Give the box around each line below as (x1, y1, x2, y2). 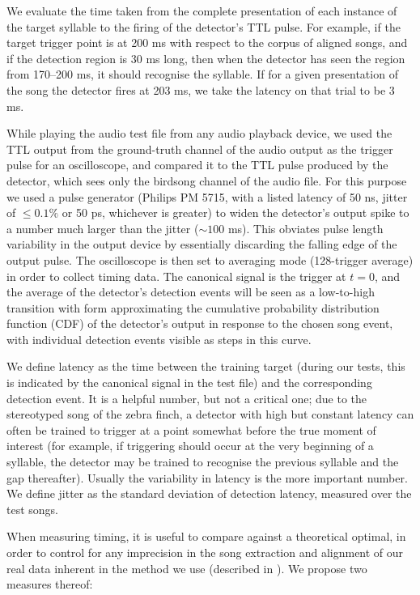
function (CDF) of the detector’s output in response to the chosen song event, (6, 315, 393, 332)
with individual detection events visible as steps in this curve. (6, 330, 312, 347)
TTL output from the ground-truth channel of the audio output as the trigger (6, 140, 393, 157)
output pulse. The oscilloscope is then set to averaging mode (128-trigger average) (6, 251, 414, 268)
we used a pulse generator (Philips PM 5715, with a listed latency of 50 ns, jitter (6, 188, 408, 205)
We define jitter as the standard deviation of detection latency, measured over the (6, 485, 412, 502)
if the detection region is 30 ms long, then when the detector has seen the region (6, 49, 405, 66)
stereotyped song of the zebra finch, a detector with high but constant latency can (6, 406, 414, 423)
